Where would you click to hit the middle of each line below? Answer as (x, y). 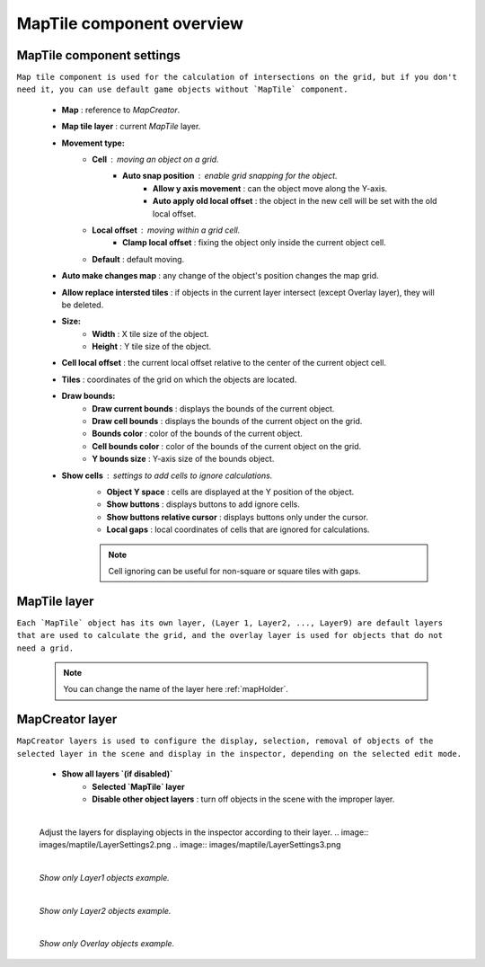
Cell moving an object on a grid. (155, 160)
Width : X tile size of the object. (151, 333)
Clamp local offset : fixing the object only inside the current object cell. (254, 243)
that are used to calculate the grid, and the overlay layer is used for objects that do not (230, 635)
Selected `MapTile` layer (138, 786)
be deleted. (83, 305)
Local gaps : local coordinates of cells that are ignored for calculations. (238, 529)
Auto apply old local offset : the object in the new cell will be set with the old (295, 201)
